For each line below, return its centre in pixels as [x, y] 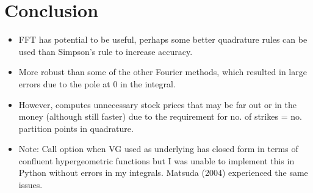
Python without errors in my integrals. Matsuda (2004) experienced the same [163, 173]
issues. [31, 185]
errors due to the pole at [64, 83]
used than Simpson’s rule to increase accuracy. [106, 51]
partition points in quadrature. [76, 128]
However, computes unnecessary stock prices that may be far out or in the [157, 104]
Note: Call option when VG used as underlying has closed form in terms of [158, 149]
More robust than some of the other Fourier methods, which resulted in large [163, 72]
